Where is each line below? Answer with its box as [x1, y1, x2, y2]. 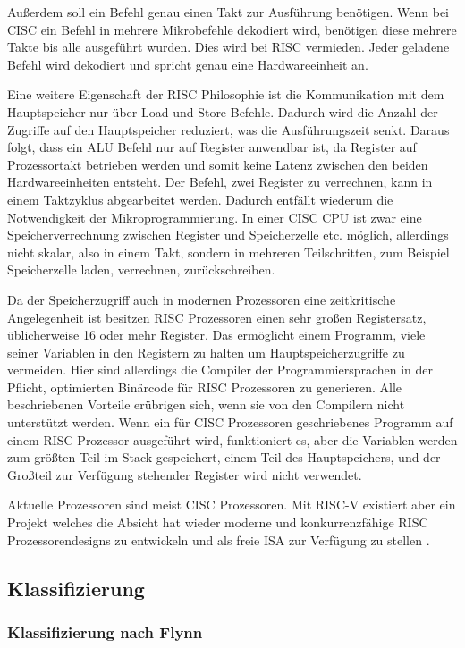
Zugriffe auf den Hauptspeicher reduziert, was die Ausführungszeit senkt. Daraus [7, 120, 450, 139]
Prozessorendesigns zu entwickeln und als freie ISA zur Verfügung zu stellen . [7, 530, 430, 549]
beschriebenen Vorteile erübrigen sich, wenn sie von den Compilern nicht [7, 395, 405, 414]
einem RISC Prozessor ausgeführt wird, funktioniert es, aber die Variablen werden [7, 430, 458, 449]
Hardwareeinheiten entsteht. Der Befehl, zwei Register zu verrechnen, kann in [7, 173, 433, 191]
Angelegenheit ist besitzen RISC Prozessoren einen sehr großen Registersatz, [7, 307, 427, 326]
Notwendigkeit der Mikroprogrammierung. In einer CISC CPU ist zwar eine [7, 207, 422, 226]
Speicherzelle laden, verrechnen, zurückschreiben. [7, 260, 275, 279]
